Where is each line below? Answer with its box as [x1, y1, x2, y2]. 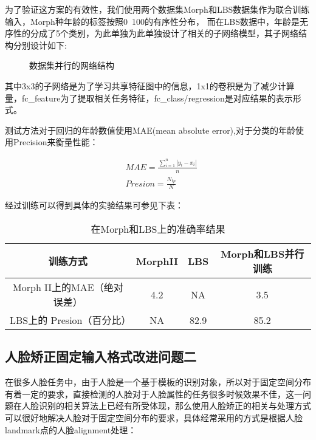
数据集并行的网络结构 [29, 59, 114, 72]
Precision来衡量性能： [13, 136, 98, 148]
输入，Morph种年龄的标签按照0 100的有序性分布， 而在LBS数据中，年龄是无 [5, 15, 308, 27]
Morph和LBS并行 [221, 247, 304, 261]
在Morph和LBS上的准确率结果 [91, 222, 225, 236]
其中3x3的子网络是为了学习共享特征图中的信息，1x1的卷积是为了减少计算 [5, 79, 295, 92]
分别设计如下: [13, 38, 67, 51]
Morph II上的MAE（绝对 [13, 280, 123, 295]
